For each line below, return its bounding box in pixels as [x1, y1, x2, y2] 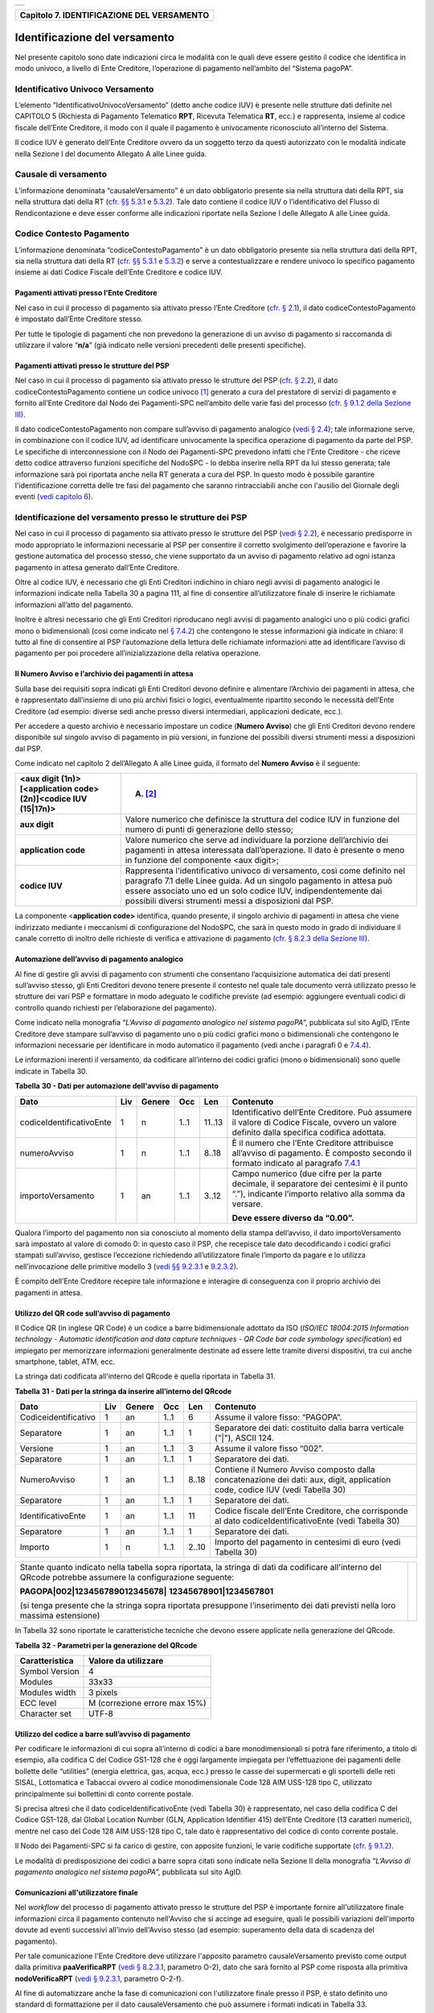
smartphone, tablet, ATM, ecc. [14, 1357, 116, 1366]
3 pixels [88, 1687, 118, 1698]
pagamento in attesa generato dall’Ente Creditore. [14, 562, 180, 572]
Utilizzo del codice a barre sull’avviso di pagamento [14, 1729, 190, 1738]
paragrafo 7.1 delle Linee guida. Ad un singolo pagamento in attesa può [125, 875, 393, 887]
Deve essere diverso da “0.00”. [231, 1212, 354, 1223]
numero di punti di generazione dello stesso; [125, 824, 293, 835]
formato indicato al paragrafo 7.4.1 [231, 1157, 361, 1168]
